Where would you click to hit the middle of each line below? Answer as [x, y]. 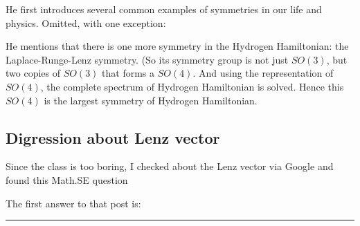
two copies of [33, 73]
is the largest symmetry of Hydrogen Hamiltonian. [151, 100]
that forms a [128, 73]
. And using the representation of [263, 73]
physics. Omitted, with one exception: [86, 22]
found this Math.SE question [67, 179]
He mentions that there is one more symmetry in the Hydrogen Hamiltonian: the [177, 46]
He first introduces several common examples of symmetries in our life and [164, 9]
